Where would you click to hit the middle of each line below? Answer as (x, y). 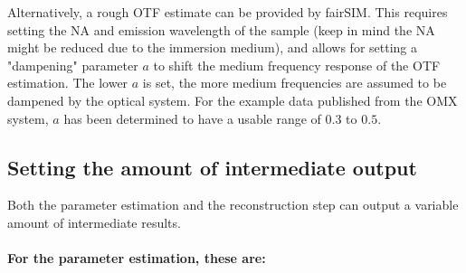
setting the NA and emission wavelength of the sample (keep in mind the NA (221, 29)
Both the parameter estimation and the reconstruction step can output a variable (233, 205)
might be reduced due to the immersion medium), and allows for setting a (212, 47)
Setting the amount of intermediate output (212, 167)
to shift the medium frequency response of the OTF (297, 65)
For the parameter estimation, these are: (137, 258)
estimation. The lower (68, 83)
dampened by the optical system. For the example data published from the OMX (233, 100)
